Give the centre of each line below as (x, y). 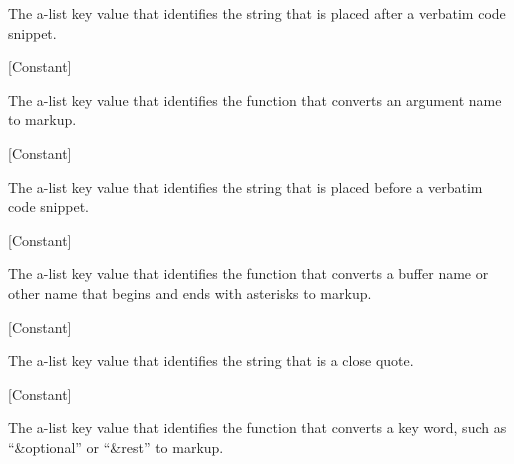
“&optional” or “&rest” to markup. (116, 446)
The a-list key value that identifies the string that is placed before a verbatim (245, 186)
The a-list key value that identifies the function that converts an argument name (255, 99)
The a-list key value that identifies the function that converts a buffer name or (248, 273)
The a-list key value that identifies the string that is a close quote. (211, 360)
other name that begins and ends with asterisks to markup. (190, 292)
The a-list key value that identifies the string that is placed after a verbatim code (257, 13)
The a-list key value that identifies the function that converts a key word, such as (257, 427)
